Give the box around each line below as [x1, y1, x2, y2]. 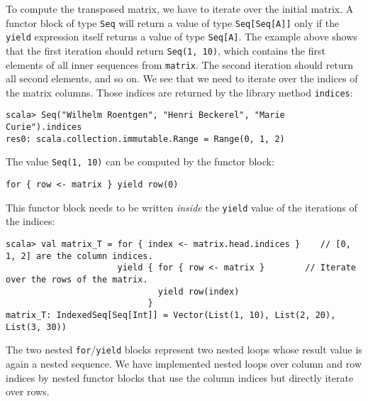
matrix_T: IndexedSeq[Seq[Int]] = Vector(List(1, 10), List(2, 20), [6, 309, 336, 320]
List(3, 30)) [6, 322, 67, 332]
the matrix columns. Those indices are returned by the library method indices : [6, 84, 353, 99]
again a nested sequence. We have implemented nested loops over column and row [6, 356, 362, 370]
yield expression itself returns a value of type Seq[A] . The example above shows [6, 29, 357, 44]
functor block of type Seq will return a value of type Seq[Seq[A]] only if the [6, 15, 340, 30]
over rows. [6, 384, 50, 399]
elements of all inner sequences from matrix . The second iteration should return [6, 57, 353, 72]
